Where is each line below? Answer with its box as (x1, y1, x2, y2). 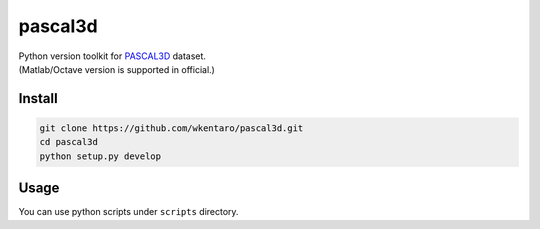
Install (18, 90, 59, 107)
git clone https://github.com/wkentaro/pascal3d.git (39, 122, 304, 134)
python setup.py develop (39, 150, 162, 162)
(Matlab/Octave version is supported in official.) (18, 63, 215, 75)
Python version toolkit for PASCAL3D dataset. (18, 50, 207, 62)
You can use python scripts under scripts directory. (18, 206, 239, 218)
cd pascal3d (39, 136, 99, 148)
